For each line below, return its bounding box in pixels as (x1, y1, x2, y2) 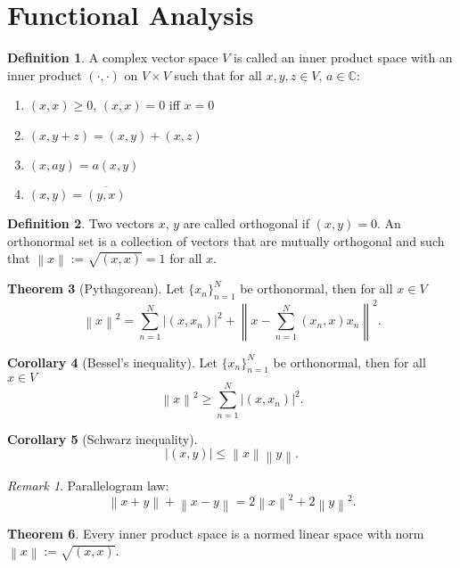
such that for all (174, 65, 262, 84)
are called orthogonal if (183, 213, 310, 232)
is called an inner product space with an (234, 48, 453, 67)
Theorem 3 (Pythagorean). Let (7, 279, 185, 298)
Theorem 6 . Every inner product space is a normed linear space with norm (7, 523, 424, 542)
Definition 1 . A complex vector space (7, 48, 218, 67)
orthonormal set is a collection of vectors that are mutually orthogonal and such (7, 231, 445, 250)
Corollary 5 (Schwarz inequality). (7, 429, 198, 448)
